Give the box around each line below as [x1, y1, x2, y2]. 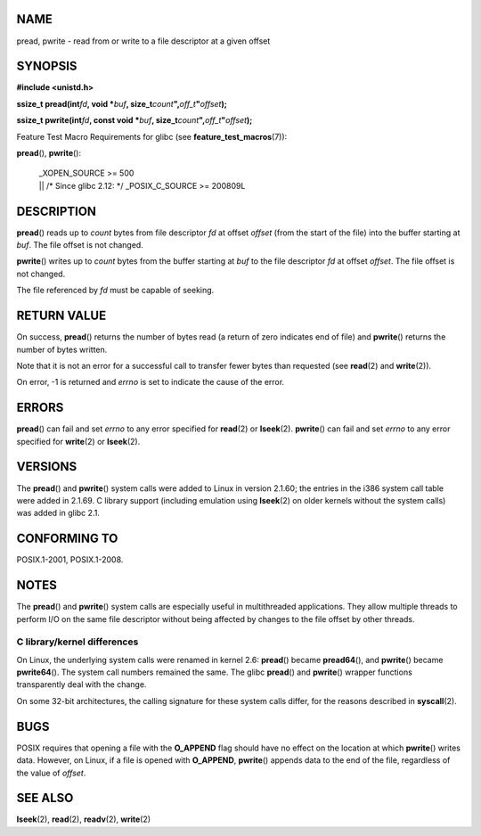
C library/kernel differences [16, 635, 139, 648]
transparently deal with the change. [16, 679, 147, 690]
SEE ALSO [16, 791, 74, 806]
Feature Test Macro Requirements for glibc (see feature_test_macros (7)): [16, 131, 288, 142]
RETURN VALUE [16, 308, 107, 324]
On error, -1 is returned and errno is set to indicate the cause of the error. [16, 377, 285, 388]
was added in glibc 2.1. [16, 508, 100, 519]
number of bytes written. [16, 344, 108, 355]
